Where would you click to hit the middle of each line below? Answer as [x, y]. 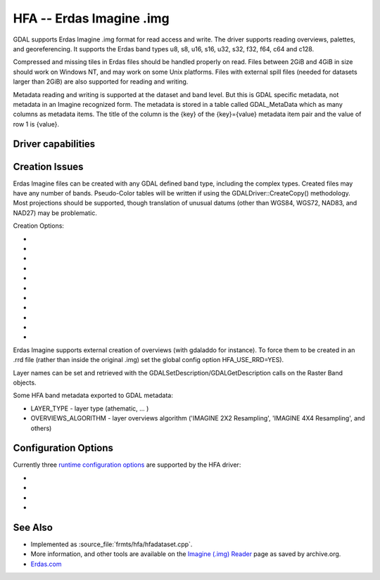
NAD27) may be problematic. [55, 213]
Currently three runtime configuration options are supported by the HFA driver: [127, 465]
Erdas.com [46, 564]
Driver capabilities [54, 144]
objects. [25, 382]
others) [41, 428]
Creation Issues [48, 166]
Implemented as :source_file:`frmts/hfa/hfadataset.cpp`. [112, 544]
